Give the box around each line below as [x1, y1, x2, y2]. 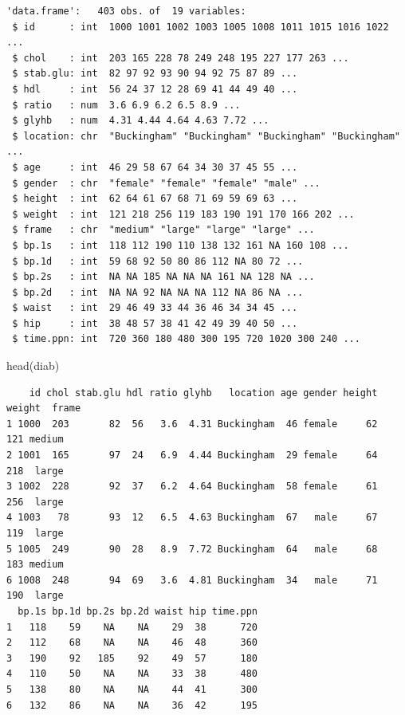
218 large [6, 465, 64, 477]
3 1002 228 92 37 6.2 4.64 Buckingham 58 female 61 [6, 481, 378, 493]
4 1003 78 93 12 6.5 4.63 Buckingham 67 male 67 [6, 512, 378, 524]
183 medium [6, 559, 64, 571]
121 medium [6, 434, 64, 446]
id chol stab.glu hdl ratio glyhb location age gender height [29, 387, 378, 399]
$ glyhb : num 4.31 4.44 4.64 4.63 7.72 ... [12, 115, 269, 127]
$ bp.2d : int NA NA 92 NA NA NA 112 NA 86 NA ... [12, 286, 304, 298]
